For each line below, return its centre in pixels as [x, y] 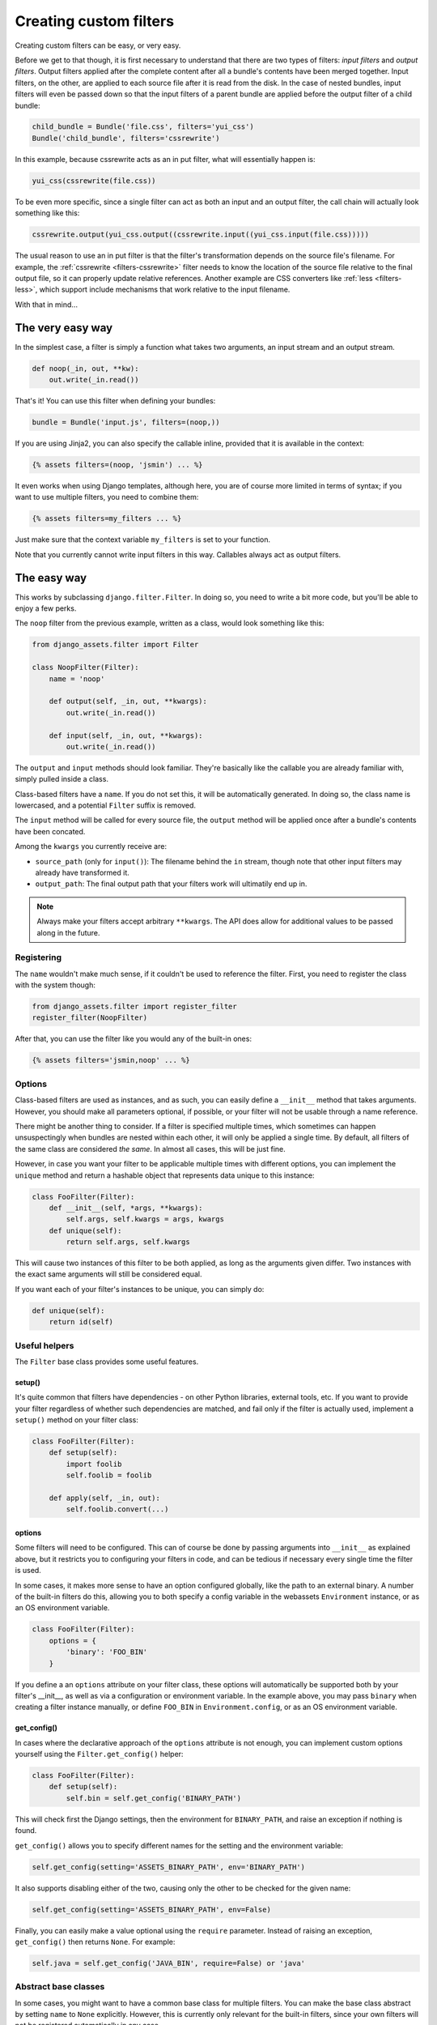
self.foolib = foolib [109, 1475]
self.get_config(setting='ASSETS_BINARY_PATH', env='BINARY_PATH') [169, 1867]
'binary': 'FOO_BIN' [107, 1652]
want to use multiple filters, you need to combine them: [107, 497]
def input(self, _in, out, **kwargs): [126, 735]
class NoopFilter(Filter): [85, 667]
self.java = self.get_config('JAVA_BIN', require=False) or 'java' [169, 1963]
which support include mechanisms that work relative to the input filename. [165, 290]
